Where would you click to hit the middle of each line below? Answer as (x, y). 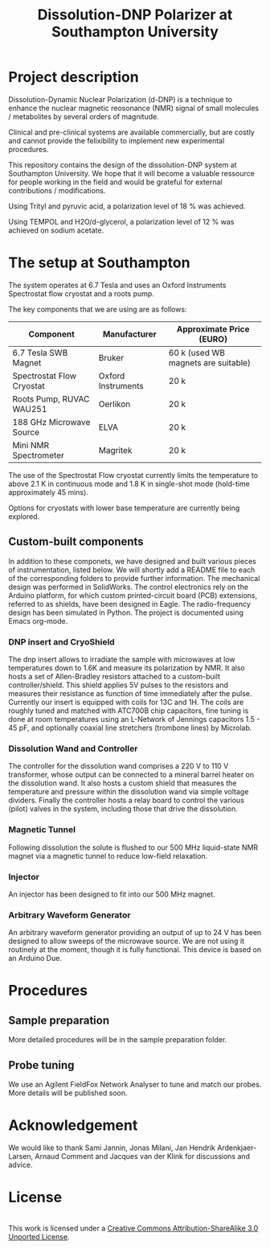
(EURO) (213, 339)
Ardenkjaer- (237, 1148)
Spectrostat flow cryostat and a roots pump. (81, 293)
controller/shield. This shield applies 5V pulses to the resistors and (119, 685)
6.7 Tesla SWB (40, 352)
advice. (20, 1164)
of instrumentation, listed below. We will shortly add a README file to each (132, 570)
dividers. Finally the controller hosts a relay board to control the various (127, 800)
